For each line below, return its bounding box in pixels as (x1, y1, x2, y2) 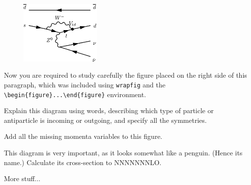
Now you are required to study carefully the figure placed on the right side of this (4, 70, 247, 80)
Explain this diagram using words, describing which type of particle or (4, 105, 214, 116)
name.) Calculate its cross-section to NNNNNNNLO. (4, 157, 161, 167)
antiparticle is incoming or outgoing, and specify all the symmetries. (4, 115, 207, 125)
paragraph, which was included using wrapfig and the (4, 79, 165, 89)
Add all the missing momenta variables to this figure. (4, 131, 162, 141)
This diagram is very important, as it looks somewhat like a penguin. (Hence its (4, 147, 243, 157)
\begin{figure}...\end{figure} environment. (4, 89, 146, 99)
